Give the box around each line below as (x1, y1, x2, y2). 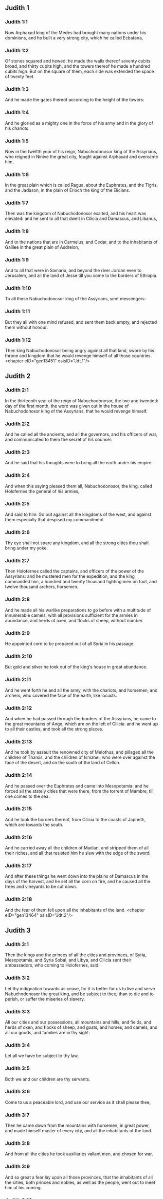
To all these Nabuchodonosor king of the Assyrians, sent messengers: (5, 296, 146, 302)
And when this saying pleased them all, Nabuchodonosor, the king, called (5, 483, 152, 489)
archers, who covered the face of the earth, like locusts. (5, 692, 118, 698)
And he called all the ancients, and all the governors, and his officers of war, (5, 431, 158, 437)
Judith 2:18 (5, 896, 33, 903)
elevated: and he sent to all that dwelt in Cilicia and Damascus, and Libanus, (5, 216, 157, 221)
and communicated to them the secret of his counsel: (5, 436, 112, 442)
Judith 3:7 (5, 1111, 30, 1118)
